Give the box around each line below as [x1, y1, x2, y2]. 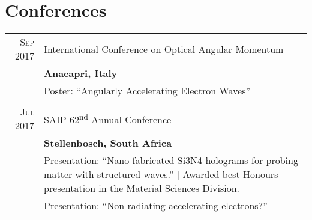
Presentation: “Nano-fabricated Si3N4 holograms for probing [44, 153, 298, 168]
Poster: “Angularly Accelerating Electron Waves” [44, 84, 251, 98]
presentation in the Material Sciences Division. [44, 181, 240, 195]
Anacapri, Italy [44, 66, 118, 81]
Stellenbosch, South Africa [44, 136, 172, 150]
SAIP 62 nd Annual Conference [44, 110, 172, 127]
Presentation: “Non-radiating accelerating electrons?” [44, 198, 268, 213]
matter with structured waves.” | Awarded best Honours [44, 167, 278, 182]
